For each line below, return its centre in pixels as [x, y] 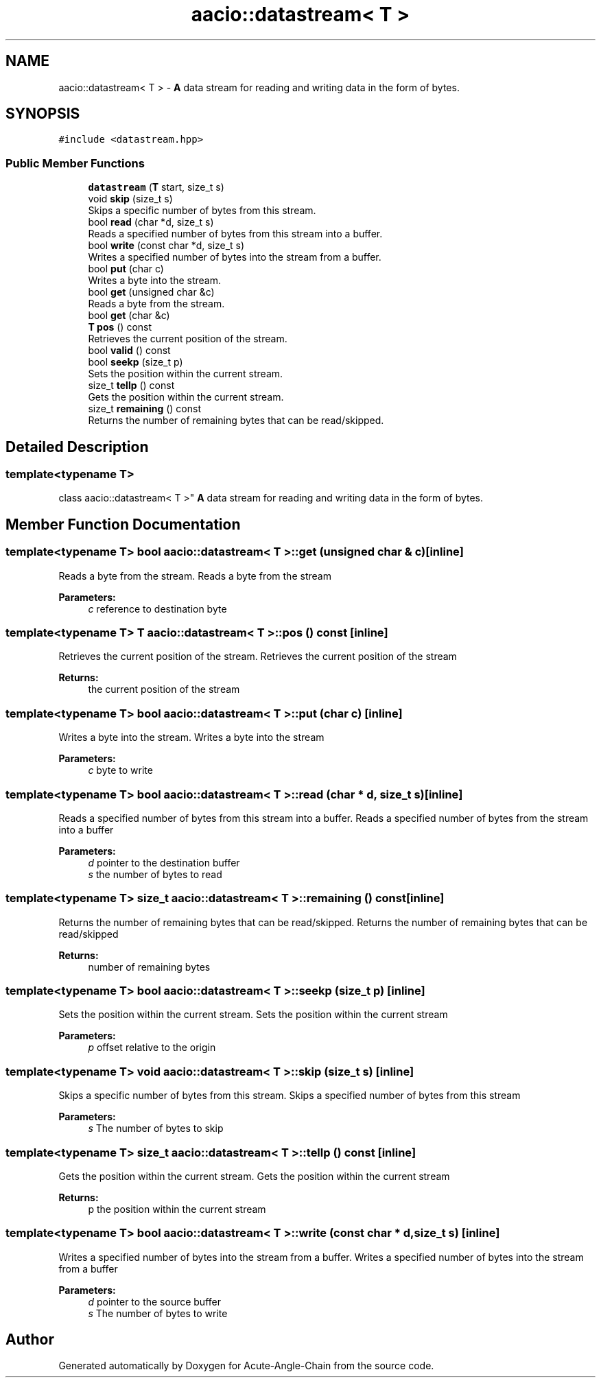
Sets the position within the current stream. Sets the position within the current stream [253, 1015]
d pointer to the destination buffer [164, 862]
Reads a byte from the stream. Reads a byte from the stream [195, 576]
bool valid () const [129, 351]
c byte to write [120, 770]
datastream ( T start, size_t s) [156, 187]
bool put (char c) [126, 269]
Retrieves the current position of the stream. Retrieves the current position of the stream [258, 657]
